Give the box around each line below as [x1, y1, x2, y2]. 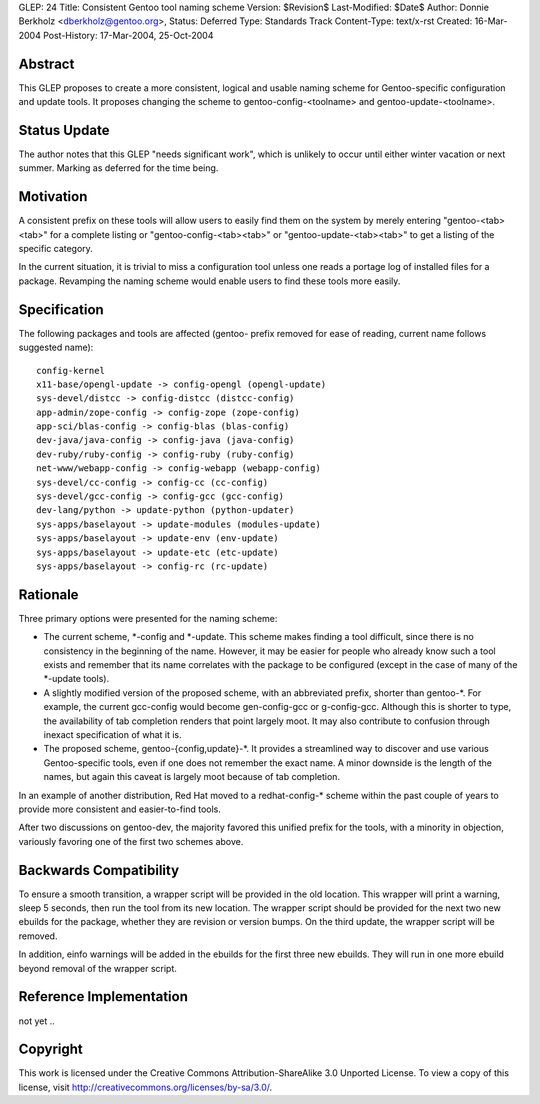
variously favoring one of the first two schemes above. [18, 835, 244, 847]
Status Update [18, 121, 110, 139]
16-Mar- [474, 15, 508, 27]
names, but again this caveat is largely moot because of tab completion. [43, 771, 340, 783]
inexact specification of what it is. [43, 729, 182, 741]
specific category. [18, 243, 94, 255]
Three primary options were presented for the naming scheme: [18, 612, 278, 624]
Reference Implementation [18, 988, 189, 1005]
